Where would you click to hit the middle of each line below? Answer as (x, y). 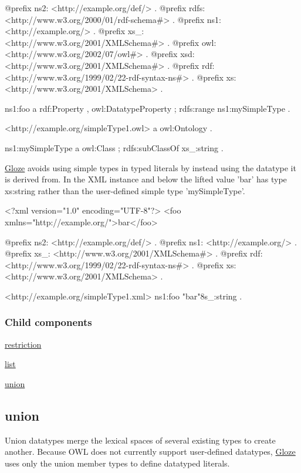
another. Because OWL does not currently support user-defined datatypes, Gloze (150, 452)
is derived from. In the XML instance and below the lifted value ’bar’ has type (146, 179)
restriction (23, 344)
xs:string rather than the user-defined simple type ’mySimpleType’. (125, 190)
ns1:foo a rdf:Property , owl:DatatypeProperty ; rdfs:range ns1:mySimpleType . (148, 108)
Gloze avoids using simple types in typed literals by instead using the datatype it (150, 167)
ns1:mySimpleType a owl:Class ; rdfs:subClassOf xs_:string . (114, 147)
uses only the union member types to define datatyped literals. (117, 463)
